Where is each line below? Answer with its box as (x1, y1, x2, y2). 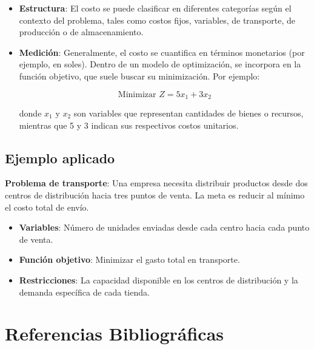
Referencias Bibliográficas (5, 321, 224, 346)
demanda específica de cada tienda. (19, 285, 150, 298)
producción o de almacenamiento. (19, 25, 144, 38)
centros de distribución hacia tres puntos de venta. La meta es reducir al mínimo (5, 189, 305, 201)
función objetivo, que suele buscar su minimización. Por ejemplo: (19, 69, 260, 82)
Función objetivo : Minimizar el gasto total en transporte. (19, 253, 240, 266)
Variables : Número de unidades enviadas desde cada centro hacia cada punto (19, 221, 310, 234)
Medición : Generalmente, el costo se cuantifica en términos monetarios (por (19, 46, 305, 58)
